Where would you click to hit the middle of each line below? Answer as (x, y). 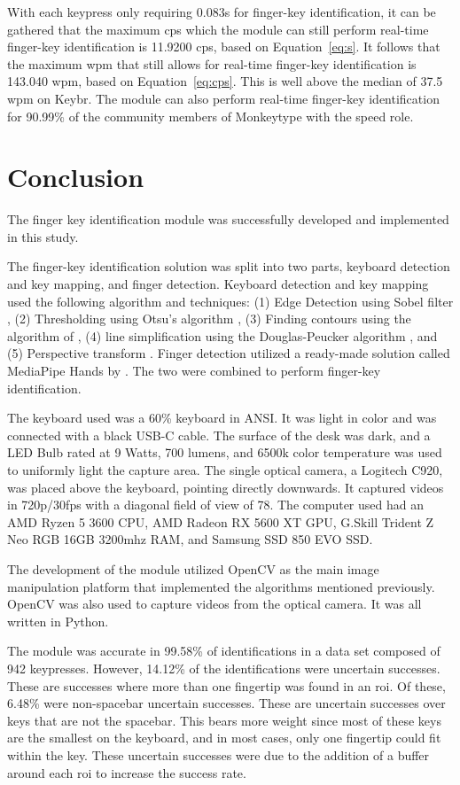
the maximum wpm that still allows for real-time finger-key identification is (212, 63)
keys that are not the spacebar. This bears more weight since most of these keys (224, 720)
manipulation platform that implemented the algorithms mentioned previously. (221, 586)
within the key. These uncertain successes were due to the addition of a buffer (218, 754)
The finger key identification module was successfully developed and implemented (228, 219)
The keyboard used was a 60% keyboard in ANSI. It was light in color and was (222, 418)
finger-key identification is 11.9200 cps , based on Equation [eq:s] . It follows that (224, 47)
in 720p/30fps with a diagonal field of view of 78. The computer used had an (215, 505)
